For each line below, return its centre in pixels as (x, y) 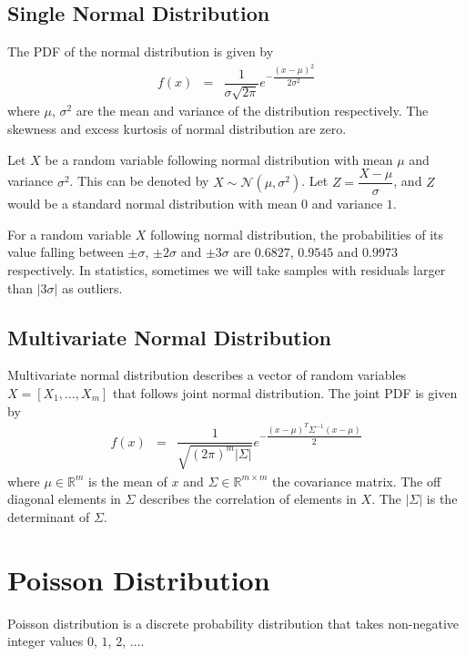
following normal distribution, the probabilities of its (297, 234)
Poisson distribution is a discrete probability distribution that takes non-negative (233, 623)
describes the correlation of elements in (248, 499)
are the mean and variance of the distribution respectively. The (252, 111)
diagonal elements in (64, 499)
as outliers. (92, 287)
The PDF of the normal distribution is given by (141, 51)
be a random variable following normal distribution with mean (219, 159)
